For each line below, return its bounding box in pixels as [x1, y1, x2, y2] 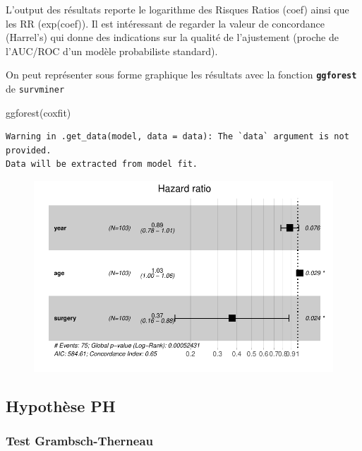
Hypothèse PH [6, 394, 116, 416]
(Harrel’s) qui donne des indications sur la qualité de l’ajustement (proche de [6, 30, 339, 45]
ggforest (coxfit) [6, 105, 71, 119]
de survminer [6, 81, 65, 96]
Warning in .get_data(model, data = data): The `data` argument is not [6, 131, 349, 142]
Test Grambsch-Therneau [6, 432, 154, 450]
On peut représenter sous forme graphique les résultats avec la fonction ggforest [6, 67, 357, 82]
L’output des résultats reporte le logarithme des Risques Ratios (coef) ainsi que [6, 2, 349, 16]
